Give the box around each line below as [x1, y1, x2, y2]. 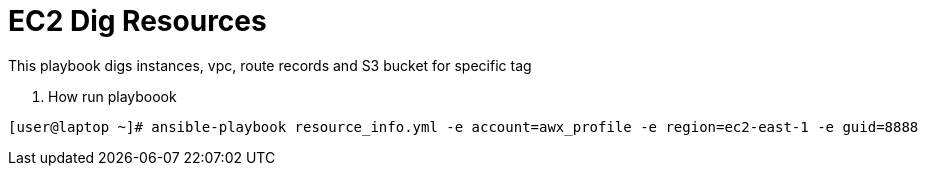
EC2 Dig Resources [8, 4, 267, 38]
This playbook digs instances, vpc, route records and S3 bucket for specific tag [8, 56, 532, 74]
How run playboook [48, 87, 177, 105]
